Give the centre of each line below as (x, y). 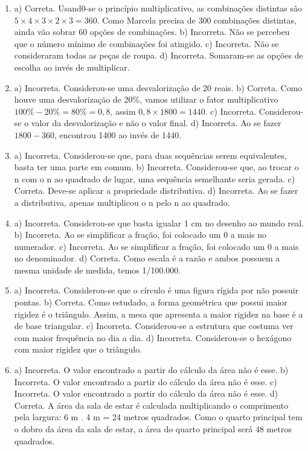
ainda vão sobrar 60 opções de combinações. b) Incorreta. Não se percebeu (152, 32)
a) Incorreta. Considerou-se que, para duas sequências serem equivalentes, (150, 155)
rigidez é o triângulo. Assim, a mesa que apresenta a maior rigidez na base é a (159, 314)
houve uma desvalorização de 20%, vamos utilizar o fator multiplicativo (146, 99)
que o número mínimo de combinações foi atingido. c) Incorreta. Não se (146, 43)
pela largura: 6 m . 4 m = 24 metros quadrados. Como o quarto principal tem (158, 417)
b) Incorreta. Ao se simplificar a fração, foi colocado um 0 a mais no (140, 235)
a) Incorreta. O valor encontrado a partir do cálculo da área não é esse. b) (151, 370)
